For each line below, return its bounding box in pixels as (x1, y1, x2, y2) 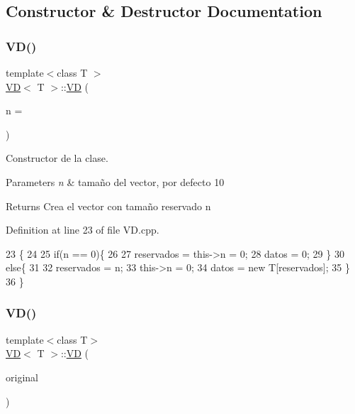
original (6, 369, 38, 384)
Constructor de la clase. (6, 151, 108, 165)
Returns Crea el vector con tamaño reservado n (6, 198, 211, 213)
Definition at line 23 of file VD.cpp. (6, 222, 159, 237)
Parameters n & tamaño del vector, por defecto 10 (6, 174, 225, 189)
